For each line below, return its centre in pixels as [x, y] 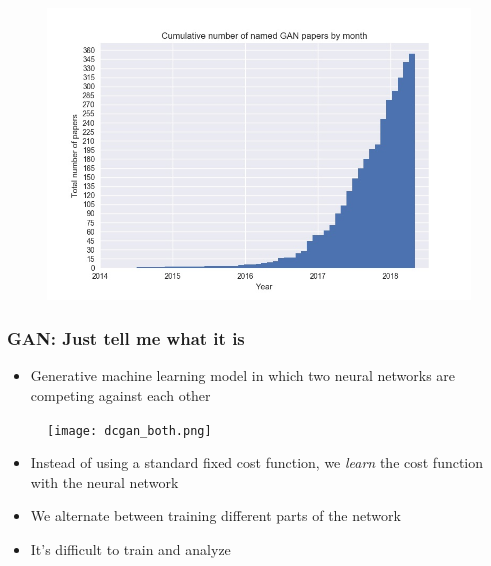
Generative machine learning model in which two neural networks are [243, 375]
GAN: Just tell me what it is [126, 338]
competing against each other [120, 394]
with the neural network [104, 481]
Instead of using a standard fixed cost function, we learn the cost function [257, 462]
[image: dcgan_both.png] [129, 430]
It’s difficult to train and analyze [130, 548]
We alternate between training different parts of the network [215, 515]
